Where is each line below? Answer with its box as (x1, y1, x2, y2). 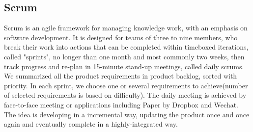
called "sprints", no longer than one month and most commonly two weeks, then (4, 51, 245, 61)
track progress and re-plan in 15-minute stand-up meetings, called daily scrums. (4, 61, 244, 71)
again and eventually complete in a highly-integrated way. (4, 119, 178, 129)
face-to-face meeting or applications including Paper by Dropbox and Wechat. (4, 99, 239, 109)
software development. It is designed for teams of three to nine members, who (4, 32, 238, 42)
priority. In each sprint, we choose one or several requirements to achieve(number (4, 80, 248, 90)
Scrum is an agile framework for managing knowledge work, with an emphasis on (4, 23, 248, 33)
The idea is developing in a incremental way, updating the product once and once (4, 109, 250, 119)
